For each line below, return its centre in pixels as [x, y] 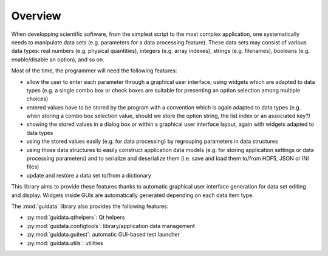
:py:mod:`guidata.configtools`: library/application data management [111, 226]
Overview [36, 16]
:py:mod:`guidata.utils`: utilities [65, 243]
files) [33, 167]
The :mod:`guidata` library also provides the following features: [90, 206]
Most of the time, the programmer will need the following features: [94, 71]
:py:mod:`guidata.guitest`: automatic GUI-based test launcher [103, 235]
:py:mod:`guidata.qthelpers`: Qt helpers [76, 217]
